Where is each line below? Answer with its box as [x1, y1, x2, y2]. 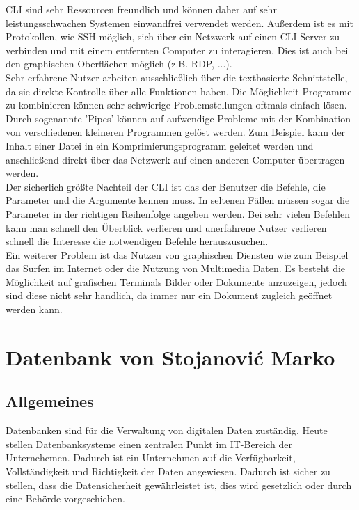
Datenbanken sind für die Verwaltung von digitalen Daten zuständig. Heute [6, 423, 328, 438]
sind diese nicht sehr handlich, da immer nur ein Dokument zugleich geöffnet [6, 288, 333, 303]
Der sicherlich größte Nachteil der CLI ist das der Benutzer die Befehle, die [6, 179, 326, 193]
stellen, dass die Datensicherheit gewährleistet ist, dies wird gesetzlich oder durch [6, 477, 352, 492]
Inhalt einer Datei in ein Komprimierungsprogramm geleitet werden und [6, 138, 314, 152]
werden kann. [6, 302, 63, 317]
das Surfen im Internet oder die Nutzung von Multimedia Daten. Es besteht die [6, 261, 346, 276]
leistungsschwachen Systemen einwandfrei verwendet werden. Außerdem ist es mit [6, 15, 353, 30]
